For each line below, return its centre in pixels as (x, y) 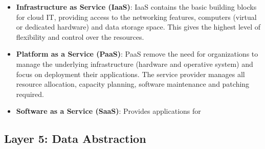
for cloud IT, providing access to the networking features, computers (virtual (136, 17)
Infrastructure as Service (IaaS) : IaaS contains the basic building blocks (136, 7)
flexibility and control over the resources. (80, 36)
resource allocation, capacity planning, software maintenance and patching (133, 84)
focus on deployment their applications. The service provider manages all (130, 74)
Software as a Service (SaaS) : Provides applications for (108, 111)
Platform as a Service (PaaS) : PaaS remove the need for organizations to (137, 54)
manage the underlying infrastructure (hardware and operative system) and (135, 64)
